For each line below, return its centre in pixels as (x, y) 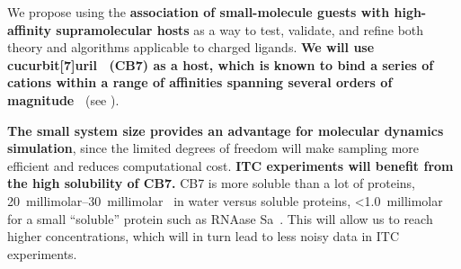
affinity (29, 29)
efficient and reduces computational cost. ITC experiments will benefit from (230, 165)
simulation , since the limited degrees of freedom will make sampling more (213, 148)
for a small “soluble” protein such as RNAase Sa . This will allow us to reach (220, 218)
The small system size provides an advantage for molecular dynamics (226, 130)
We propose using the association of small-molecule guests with (199, 12)
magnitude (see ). (63, 99)
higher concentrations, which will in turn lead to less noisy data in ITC (203, 236)
